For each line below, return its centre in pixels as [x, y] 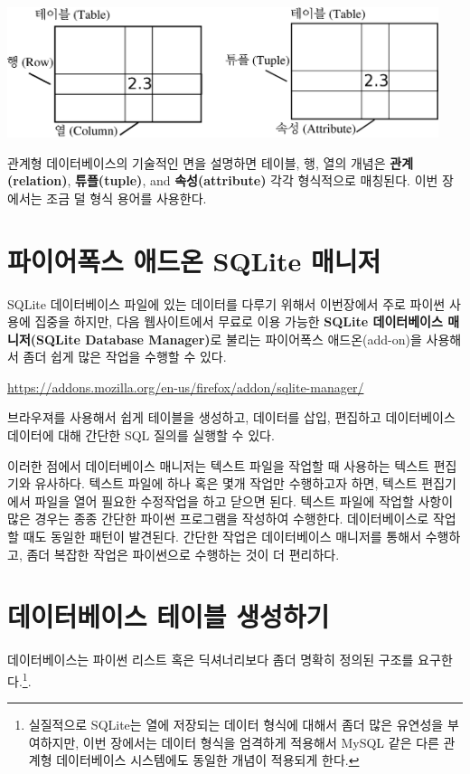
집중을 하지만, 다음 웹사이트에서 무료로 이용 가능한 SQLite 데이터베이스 [239, 321]
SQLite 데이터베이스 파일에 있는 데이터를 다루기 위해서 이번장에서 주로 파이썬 [226, 303]
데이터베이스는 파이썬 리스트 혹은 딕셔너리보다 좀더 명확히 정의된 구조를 [211, 660]
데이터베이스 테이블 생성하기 [169, 616]
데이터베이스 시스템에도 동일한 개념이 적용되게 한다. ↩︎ [208, 760]
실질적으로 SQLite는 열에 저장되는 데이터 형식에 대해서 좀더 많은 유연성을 [236, 725]
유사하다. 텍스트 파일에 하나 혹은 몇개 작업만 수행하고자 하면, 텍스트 [226, 483]
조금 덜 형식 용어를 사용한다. [127, 198]
